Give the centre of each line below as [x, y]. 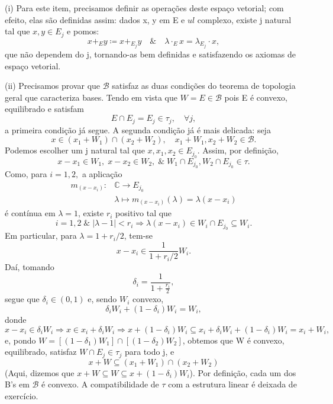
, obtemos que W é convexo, [233, 340]
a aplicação [102, 173]
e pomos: [83, 31]
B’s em [17, 384]
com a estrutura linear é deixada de [232, 384]
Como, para [26, 173]
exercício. [22, 395]
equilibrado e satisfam [44, 109]
